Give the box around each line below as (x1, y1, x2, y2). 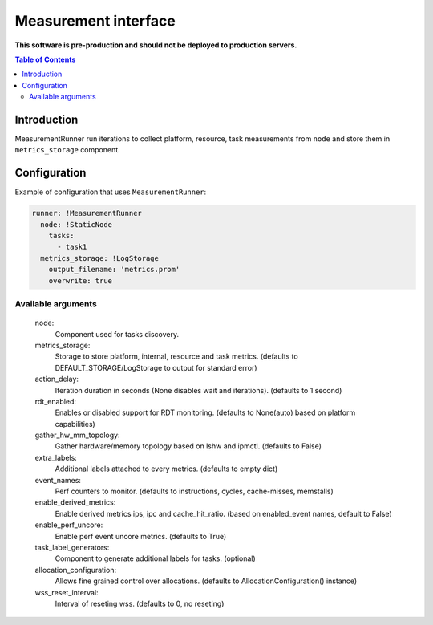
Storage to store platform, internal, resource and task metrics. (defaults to (55, 351, 298, 361)
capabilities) (55, 419, 95, 428)
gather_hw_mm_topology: (34, 430, 120, 440)
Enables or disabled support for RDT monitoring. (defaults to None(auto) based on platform (55, 408, 356, 417)
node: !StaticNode (40, 220, 112, 229)
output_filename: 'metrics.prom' (48, 265, 180, 274)
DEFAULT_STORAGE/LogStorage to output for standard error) (55, 363, 257, 372)
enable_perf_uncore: (34, 520, 103, 530)
